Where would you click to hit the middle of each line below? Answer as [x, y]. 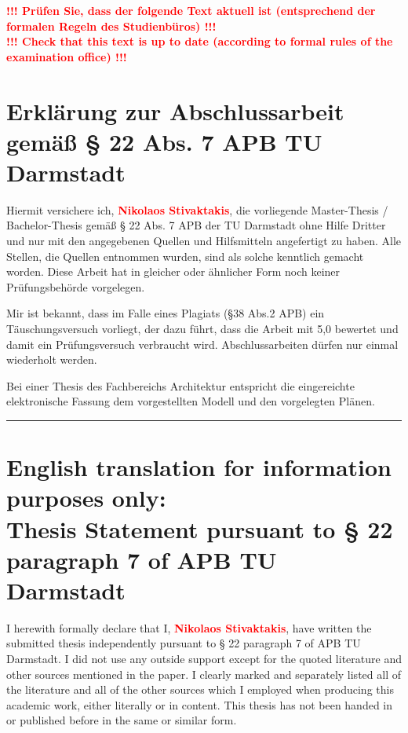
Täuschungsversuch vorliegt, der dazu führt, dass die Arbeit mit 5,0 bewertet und [202, 329]
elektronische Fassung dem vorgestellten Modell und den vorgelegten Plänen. [191, 401]
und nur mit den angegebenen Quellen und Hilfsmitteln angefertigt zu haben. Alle [204, 241]
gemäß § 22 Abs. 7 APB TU [164, 141]
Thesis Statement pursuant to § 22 [200, 528]
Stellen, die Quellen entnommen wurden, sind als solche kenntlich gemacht [185, 256]
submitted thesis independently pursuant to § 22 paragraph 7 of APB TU [184, 643]
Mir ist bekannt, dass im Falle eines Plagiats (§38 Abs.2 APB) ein [166, 313]
